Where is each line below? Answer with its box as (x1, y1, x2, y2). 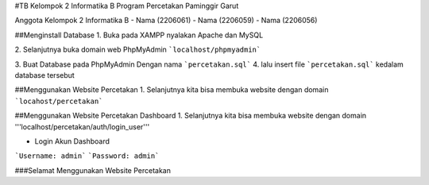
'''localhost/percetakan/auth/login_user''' (14, 121, 150, 131)
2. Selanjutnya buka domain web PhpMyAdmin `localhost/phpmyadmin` (14, 44, 261, 55)
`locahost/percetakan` (14, 96, 103, 106)
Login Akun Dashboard (34, 136, 110, 146)
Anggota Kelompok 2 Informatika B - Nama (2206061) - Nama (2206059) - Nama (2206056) (14, 16, 318, 25)
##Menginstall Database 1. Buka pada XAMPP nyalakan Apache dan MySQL (14, 30, 264, 40)
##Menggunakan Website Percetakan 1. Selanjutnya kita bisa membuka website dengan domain (14, 85, 329, 94)
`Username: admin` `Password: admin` (14, 152, 160, 160)
